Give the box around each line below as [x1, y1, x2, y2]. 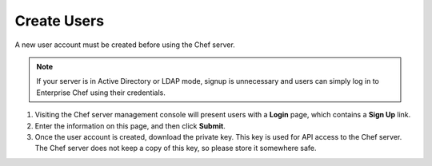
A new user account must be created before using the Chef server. [14, 40, 235, 49]
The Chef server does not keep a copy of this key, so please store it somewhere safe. [34, 144, 317, 153]
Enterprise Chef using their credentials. [36, 88, 166, 97]
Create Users [14, 12, 104, 30]
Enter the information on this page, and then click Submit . [34, 121, 226, 131]
